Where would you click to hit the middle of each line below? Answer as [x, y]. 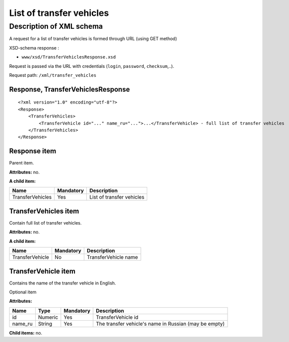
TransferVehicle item [42, 271]
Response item [33, 151]
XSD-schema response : [34, 48]
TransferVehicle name [113, 257]
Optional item [23, 292]
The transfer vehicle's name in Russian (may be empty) [160, 324]
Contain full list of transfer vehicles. [45, 223]
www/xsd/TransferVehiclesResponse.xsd [69, 57]
